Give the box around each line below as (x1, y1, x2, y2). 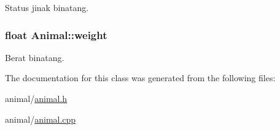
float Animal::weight (5, 27, 107, 42)
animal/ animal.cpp (5, 112, 76, 125)
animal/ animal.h (5, 92, 68, 104)
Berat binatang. (5, 51, 64, 63)
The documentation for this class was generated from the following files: (5, 71, 276, 84)
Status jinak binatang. (5, 1, 89, 13)
